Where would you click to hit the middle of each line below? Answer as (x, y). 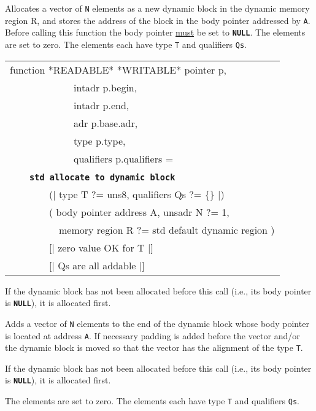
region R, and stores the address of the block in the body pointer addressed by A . (158, 20)
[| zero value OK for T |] (101, 247)
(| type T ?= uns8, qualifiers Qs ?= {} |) (137, 194)
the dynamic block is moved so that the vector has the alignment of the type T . (154, 348)
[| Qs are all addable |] (97, 265)
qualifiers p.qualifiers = (124, 158)
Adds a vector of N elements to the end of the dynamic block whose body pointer (157, 323)
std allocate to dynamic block (102, 177)
